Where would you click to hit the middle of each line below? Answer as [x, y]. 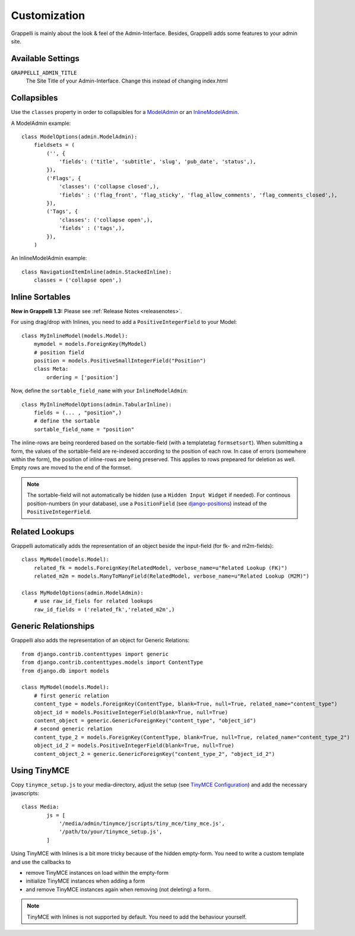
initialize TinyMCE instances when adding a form [85, 881]
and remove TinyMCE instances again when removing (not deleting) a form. [118, 889]
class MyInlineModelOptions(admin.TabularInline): [97, 404]
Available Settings [45, 59]
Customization [48, 15]
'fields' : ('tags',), [92, 228]
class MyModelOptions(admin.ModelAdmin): [83, 593]
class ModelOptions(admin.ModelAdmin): [80, 136]
